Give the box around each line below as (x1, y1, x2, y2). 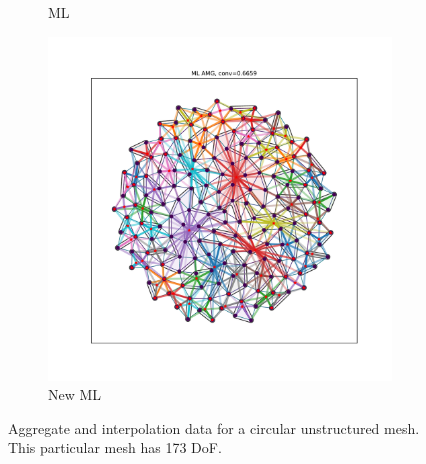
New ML (48, 384, 102, 405)
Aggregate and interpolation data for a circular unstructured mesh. (8, 417, 420, 438)
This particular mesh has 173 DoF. (8, 437, 222, 458)
